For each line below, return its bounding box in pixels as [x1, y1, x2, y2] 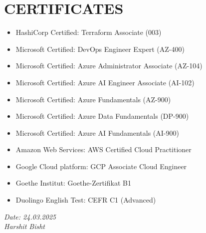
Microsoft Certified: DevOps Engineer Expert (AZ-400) [15, 43, 185, 54]
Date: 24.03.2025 [4, 211, 56, 222]
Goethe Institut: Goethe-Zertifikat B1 [15, 178, 131, 188]
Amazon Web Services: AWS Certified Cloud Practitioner [15, 144, 192, 155]
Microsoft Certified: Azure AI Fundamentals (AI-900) [15, 127, 179, 138]
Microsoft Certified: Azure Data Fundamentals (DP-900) [15, 111, 189, 121]
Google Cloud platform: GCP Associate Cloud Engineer [15, 161, 187, 171]
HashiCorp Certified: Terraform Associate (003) [15, 27, 162, 37]
